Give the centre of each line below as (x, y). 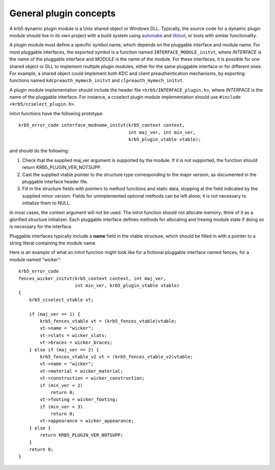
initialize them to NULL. (47, 203)
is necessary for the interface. (41, 227)
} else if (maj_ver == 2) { (64, 350)
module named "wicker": (35, 259)
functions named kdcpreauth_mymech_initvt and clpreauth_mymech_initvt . (97, 80)
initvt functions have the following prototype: (57, 113)
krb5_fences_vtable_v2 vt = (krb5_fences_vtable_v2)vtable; (116, 357)
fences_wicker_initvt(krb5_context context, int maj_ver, (92, 278)
